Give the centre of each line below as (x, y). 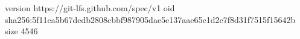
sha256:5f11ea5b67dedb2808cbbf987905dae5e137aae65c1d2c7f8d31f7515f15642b (150, 19)
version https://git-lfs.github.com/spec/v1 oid (90, 8)
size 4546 (21, 31)
